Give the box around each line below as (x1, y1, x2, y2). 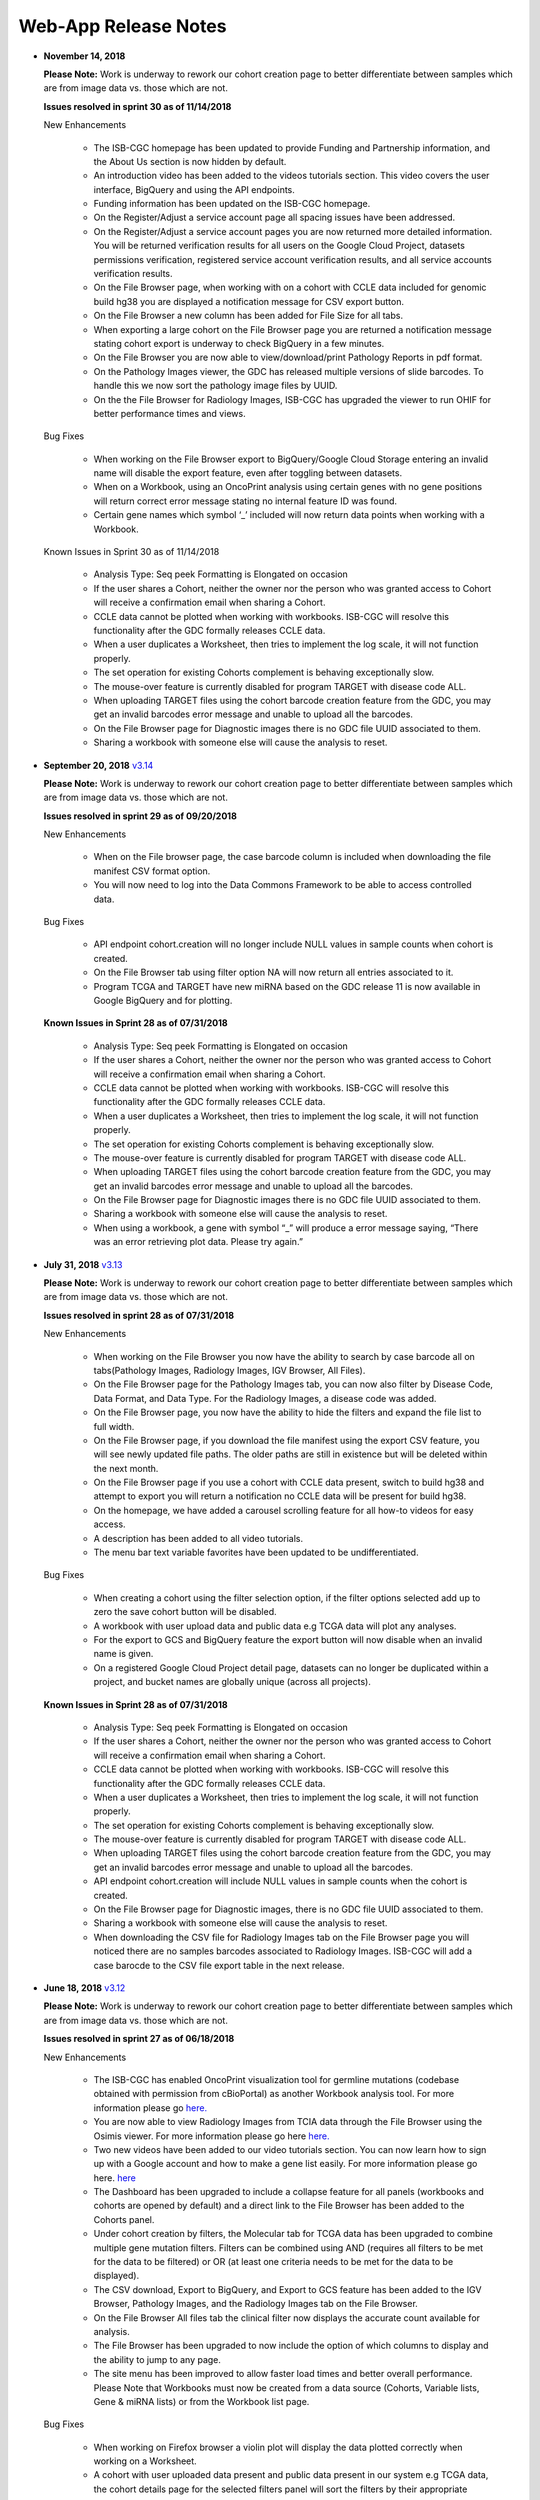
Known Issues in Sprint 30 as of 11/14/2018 (43, 546, 220, 558)
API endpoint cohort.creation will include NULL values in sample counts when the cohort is (93, 1875, 468, 1887)
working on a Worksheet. (93, 2455, 197, 2467)
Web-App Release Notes (18, 15, 227, 37)
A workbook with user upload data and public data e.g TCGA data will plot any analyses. (93, 1620, 457, 1632)
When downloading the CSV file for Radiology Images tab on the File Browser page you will (93, 1931, 470, 1943)
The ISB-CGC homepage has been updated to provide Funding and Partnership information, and (93, 141, 490, 154)
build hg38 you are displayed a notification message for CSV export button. (93, 295, 405, 307)
